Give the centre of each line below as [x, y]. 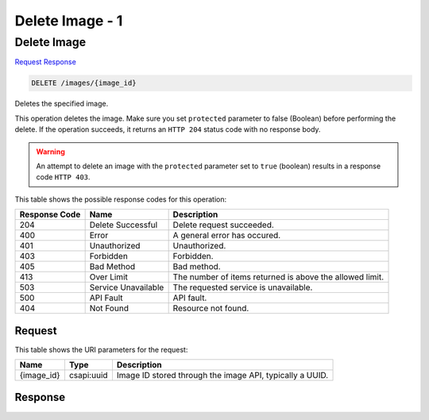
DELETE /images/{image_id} [84, 83]
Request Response [46, 62]
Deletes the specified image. [62, 104]
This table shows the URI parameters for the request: [101, 349]
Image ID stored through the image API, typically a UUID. [222, 375]
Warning [50, 152]
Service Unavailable [127, 287]
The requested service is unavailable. [243, 287]
